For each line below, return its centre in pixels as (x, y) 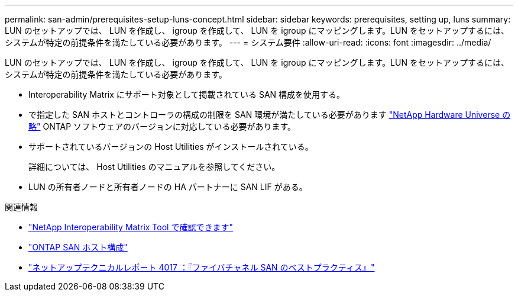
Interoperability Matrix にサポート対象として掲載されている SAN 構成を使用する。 (187, 94)
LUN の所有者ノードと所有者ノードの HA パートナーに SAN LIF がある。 (168, 187)
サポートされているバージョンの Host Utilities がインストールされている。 (171, 147)
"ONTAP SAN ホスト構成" (78, 247)
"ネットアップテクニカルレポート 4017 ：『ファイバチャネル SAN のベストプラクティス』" (202, 267)
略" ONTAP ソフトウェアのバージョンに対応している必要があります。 (162, 126)
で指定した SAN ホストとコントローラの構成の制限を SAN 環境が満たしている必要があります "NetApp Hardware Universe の (270, 115)
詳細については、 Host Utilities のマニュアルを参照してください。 (154, 167)
